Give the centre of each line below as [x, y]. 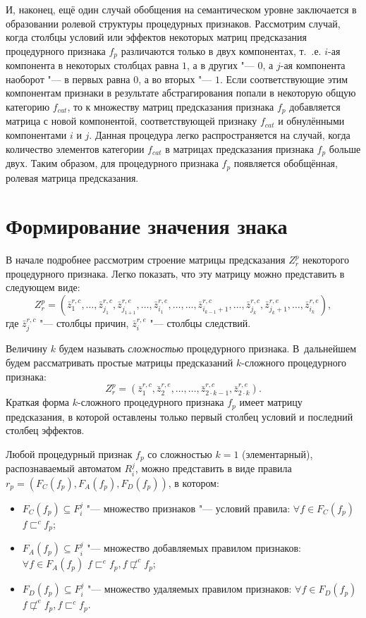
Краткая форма [38, 402]
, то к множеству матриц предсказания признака [171, 107]
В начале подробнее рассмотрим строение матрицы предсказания [146, 260]
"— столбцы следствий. [200, 323]
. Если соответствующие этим [284, 79]
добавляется [315, 107]
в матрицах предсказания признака [239, 148]
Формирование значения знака [147, 226]
